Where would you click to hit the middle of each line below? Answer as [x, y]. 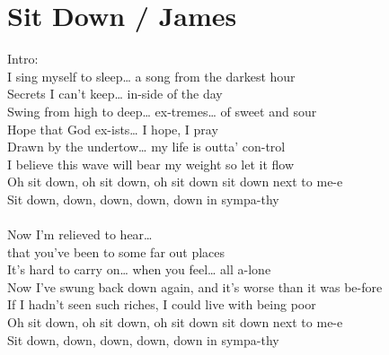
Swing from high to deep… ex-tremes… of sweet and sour [162, 111]
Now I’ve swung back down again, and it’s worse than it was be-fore [195, 286]
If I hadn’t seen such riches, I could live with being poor [162, 304]
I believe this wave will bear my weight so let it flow [151, 164]
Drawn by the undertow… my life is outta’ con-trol [146, 147]
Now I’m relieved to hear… [80, 234]
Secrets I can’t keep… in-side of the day [115, 94]
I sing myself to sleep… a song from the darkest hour [151, 76]
